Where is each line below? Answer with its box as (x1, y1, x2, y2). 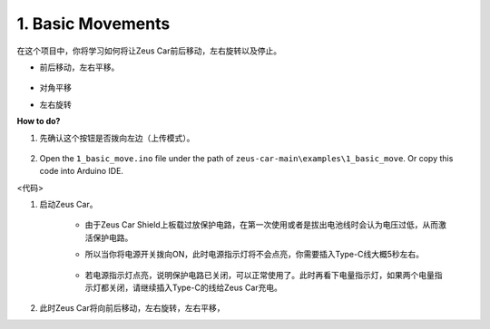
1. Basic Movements (16, 14, 171, 34)
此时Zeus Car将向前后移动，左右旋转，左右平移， (39, 303, 225, 314)
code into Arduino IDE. (39, 166, 124, 177)
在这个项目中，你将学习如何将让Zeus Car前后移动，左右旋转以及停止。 (16, 45, 281, 56)
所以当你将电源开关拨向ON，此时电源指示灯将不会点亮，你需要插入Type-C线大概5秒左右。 (84, 249, 424, 260)
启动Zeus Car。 (39, 199, 98, 210)
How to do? (16, 116, 61, 127)
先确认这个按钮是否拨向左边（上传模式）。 (39, 132, 195, 143)
